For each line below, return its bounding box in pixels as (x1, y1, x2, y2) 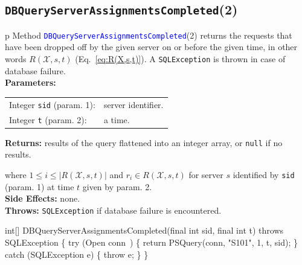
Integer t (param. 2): (9, 113, 87, 126)
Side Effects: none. (5, 192, 80, 205)
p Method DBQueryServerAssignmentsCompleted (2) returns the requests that (5, 28, 292, 41)
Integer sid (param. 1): (9, 98, 95, 110)
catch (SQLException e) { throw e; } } (5, 247, 149, 260)
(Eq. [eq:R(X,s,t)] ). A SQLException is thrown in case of (75, 53, 286, 65)
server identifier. (103, 98, 164, 110)
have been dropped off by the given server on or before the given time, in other (5, 40, 298, 53)
